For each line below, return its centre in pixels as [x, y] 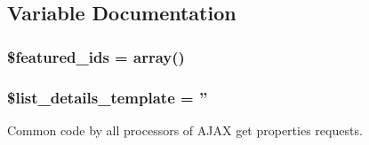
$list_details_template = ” [108, 97]
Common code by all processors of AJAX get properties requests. [185, 130]
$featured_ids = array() [96, 56]
